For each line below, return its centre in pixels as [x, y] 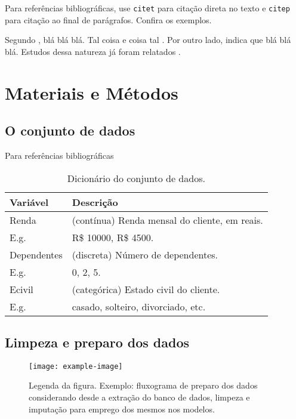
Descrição [95, 202]
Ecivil [21, 289]
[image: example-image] [76, 366]
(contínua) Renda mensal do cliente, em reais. [167, 220]
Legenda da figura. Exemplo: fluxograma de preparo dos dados [143, 385]
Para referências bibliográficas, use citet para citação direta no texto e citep [147, 8]
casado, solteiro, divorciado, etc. [139, 306]
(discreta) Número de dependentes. [145, 254]
